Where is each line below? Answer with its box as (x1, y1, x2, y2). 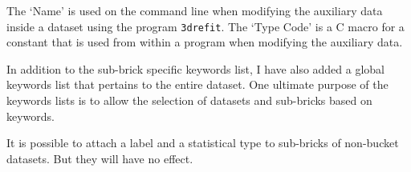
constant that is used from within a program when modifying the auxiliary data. (6, 34, 403, 50)
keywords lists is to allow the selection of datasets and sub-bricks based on (6, 92, 372, 109)
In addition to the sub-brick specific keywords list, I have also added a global (6, 60, 385, 77)
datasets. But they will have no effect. (6, 150, 193, 166)
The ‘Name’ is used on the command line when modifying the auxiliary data (6, 2, 383, 18)
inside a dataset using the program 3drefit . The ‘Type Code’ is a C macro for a (6, 18, 405, 34)
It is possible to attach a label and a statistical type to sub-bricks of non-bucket (6, 134, 399, 151)
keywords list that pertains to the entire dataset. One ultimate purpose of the (6, 76, 389, 93)
